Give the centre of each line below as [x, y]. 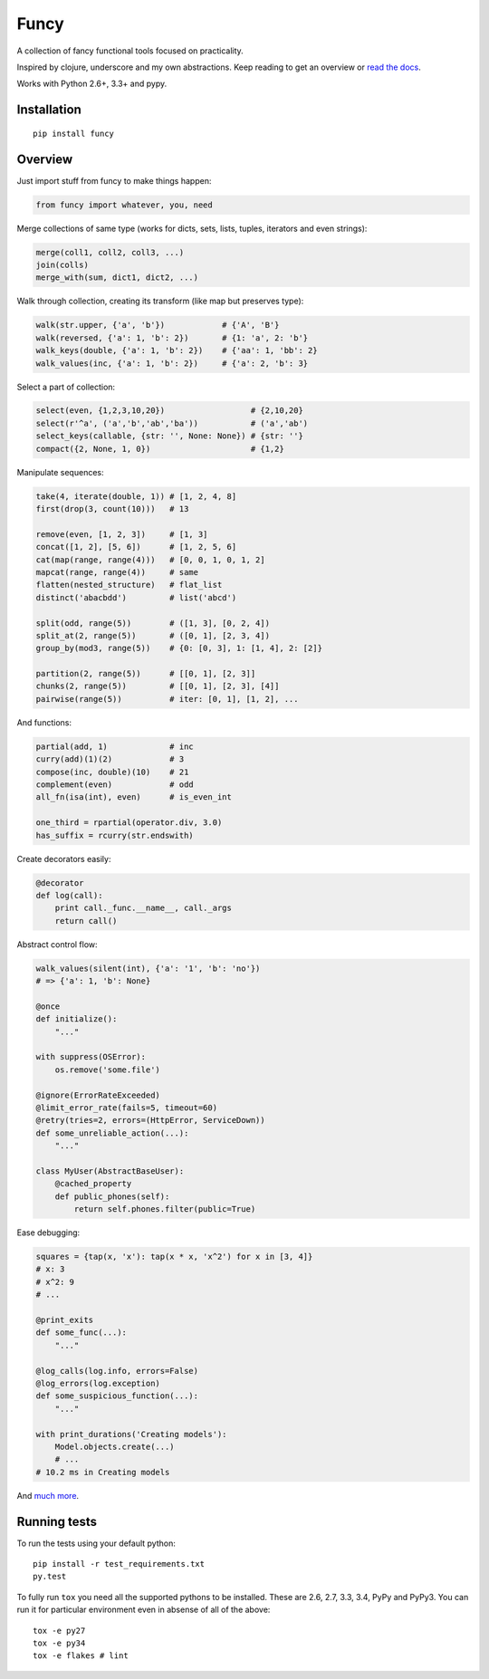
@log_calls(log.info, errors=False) [117, 1371]
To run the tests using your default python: [96, 1543]
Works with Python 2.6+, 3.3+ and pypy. [92, 84]
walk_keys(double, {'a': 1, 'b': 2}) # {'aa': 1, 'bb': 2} [177, 350]
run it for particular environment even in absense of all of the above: [144, 1610]
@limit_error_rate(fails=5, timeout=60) [126, 1108]
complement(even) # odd [115, 785]
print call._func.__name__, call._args [144, 908]
